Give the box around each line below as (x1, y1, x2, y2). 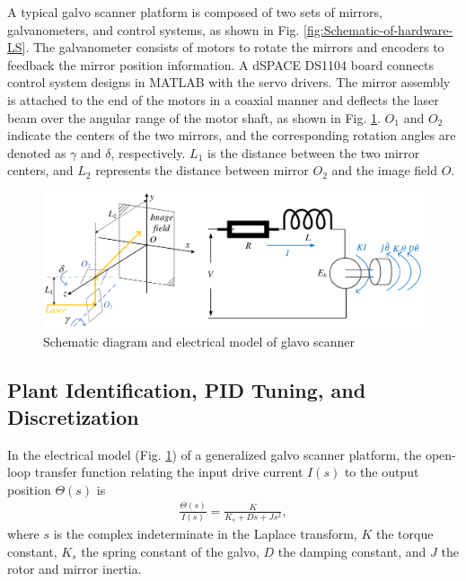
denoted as (7, 143, 66, 162)
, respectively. (110, 143, 186, 162)
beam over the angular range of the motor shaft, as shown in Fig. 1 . (7, 108, 381, 127)
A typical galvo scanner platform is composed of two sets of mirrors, (7, 3, 382, 21)
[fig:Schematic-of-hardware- (303, 20, 453, 39)
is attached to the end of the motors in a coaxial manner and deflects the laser (7, 90, 439, 109)
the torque (375, 524, 434, 542)
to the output (344, 462, 419, 481)
